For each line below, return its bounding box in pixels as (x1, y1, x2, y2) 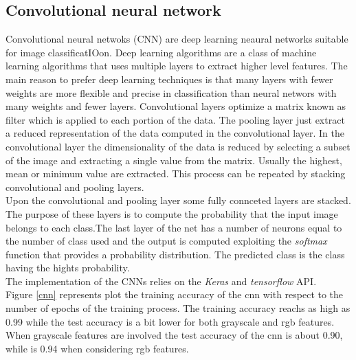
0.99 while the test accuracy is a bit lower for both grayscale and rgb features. (5, 314, 335, 328)
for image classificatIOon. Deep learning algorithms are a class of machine (5, 45, 317, 59)
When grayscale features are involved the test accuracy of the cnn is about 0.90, (5, 328, 343, 342)
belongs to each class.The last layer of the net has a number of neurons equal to (5, 220, 342, 234)
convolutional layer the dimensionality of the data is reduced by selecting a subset (5, 139, 351, 153)
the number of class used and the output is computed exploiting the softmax (5, 234, 327, 248)
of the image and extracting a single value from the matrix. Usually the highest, (5, 153, 342, 167)
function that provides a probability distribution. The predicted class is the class (5, 247, 345, 261)
